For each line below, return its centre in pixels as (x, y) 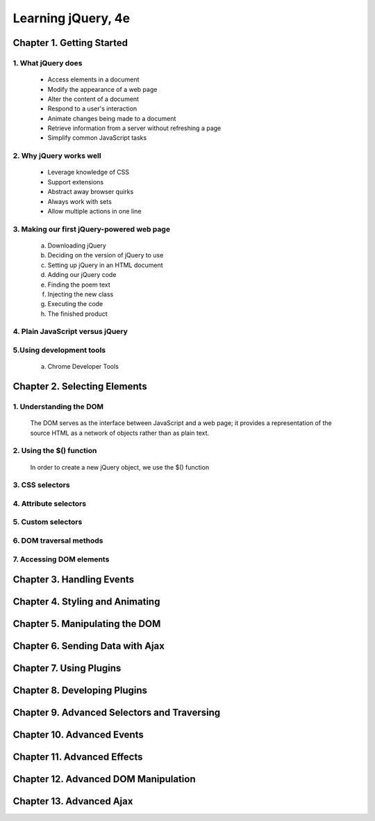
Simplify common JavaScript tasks (97, 138)
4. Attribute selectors (50, 503)
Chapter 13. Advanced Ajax (73, 801)
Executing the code (75, 304)
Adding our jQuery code (82, 275)
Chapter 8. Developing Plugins (80, 691)
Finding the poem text (79, 285)
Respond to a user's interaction (92, 109)
